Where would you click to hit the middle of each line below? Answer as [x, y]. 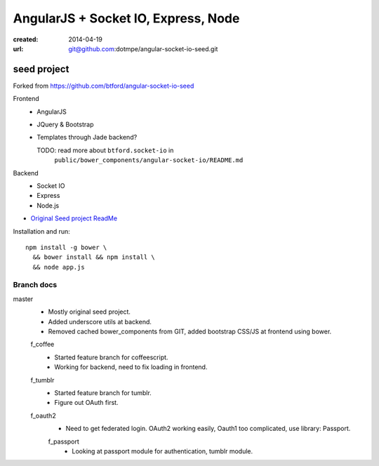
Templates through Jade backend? [87, 138]
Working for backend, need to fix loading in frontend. [131, 367]
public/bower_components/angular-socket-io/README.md [149, 160]
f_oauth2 [43, 415]
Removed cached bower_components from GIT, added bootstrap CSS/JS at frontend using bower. [190, 332]
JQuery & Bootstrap [65, 125]
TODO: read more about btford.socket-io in [105, 150]
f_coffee [42, 345]
